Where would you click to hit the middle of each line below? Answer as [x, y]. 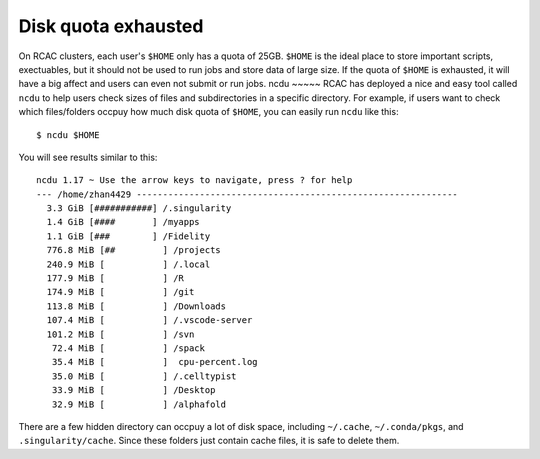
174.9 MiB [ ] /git [120, 292]
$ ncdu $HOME [68, 134]
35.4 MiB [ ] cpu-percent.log [155, 362]
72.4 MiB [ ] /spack [128, 348]
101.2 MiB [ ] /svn [120, 334]
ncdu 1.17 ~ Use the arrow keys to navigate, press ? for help [194, 180]
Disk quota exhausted [111, 26]
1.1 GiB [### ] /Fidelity [128, 236]
